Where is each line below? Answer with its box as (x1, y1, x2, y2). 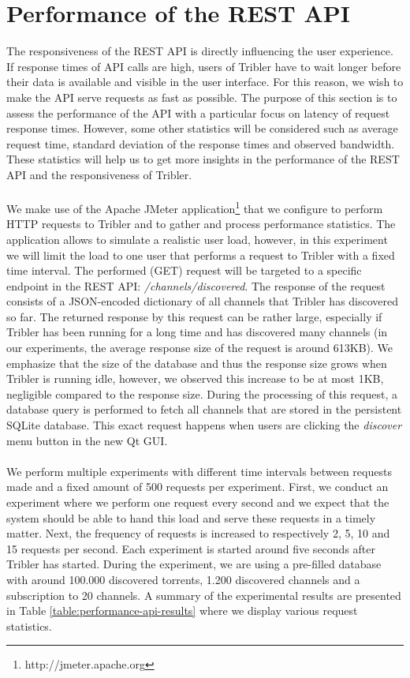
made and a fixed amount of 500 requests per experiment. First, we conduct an (6, 478, 389, 495)
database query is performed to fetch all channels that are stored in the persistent (6, 401, 402, 418)
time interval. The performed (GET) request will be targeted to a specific (6, 262, 362, 279)
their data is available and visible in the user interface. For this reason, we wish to (6, 73, 404, 90)
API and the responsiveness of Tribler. (6, 166, 192, 182)
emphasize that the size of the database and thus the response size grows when (6, 354, 387, 371)
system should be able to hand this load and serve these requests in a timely (6, 509, 376, 526)
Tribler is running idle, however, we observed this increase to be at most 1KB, (6, 370, 384, 387)
